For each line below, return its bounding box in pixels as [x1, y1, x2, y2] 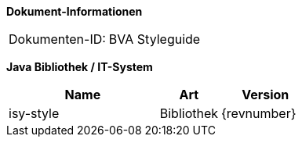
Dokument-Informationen [6, 5, 143, 18]
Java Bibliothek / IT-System [6, 60, 153, 73]
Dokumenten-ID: [9, 31, 106, 47]
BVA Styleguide [108, 31, 201, 47]
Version [242, 87, 289, 102]
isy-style [9, 105, 60, 121]
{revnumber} [221, 105, 297, 121]
